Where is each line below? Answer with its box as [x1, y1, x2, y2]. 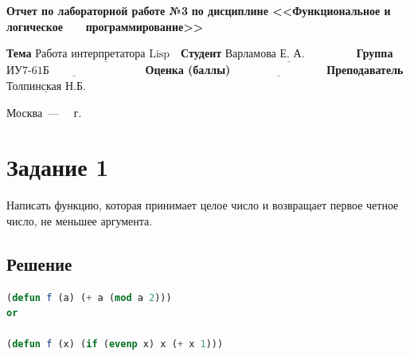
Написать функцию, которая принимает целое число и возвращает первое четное [6, 197, 399, 213]
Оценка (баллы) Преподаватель [145, 61, 404, 78]
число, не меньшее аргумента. [6, 212, 153, 229]
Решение [6, 251, 72, 276]
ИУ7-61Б [6, 65, 49, 77]
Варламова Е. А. [225, 49, 305, 61]
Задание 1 [6, 151, 109, 183]
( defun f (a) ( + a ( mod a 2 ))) [6, 291, 172, 303]
